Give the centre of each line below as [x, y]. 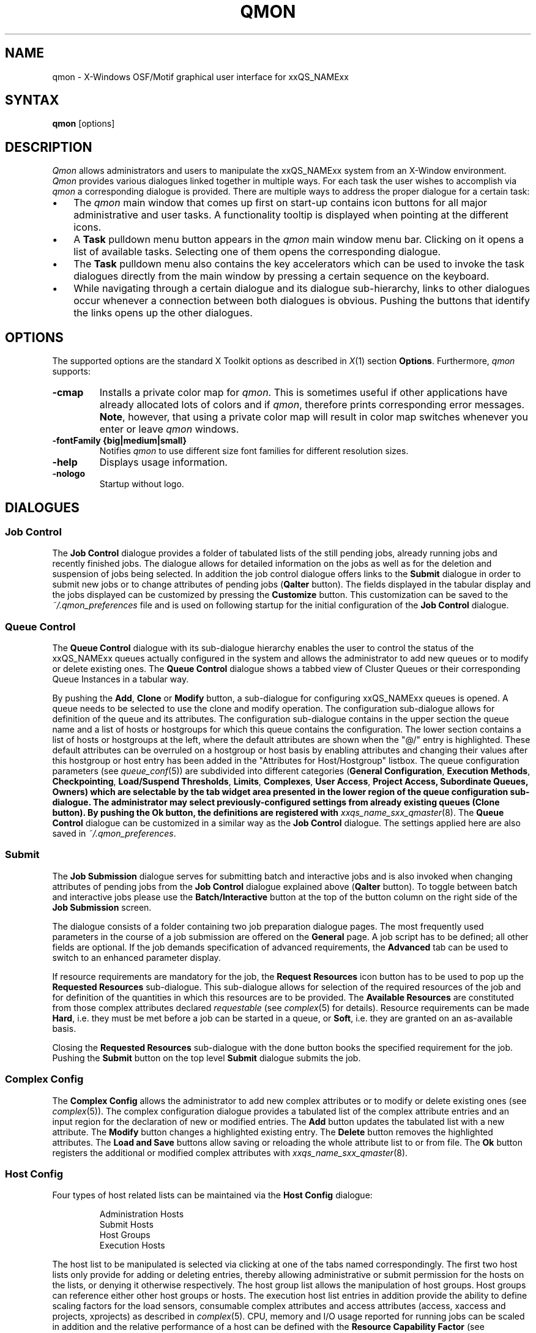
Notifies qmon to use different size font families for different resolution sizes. [254, 451]
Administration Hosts [142, 1214]
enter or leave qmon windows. [169, 429]
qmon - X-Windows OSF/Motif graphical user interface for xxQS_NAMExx [200, 77]
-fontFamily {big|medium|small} [120, 441]
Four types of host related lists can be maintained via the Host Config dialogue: [212, 1195]
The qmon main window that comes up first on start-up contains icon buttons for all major [281, 203]
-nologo [69, 474]
